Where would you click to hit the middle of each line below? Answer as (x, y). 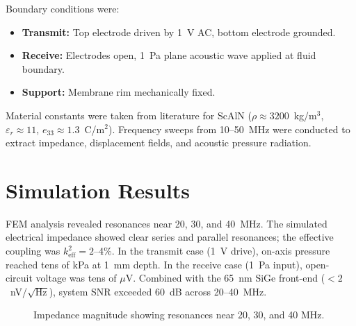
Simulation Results (98, 190)
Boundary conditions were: (63, 8)
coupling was (33, 251)
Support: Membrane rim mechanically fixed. (119, 92)
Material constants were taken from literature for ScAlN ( (129, 115)
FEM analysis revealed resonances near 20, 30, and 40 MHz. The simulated (167, 223)
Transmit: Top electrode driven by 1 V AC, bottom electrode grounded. (179, 32)
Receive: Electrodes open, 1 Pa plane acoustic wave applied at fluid (169, 55)
